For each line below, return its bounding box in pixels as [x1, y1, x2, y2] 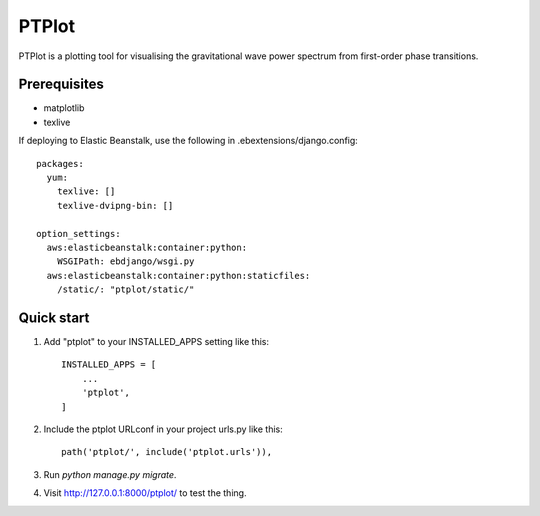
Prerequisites [18, 76, 104, 93]
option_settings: [36, 228, 121, 239]
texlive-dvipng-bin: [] [56, 200, 174, 211]
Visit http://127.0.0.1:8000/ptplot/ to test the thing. [43, 487, 247, 499]
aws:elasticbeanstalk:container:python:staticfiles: [46, 270, 311, 281]
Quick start [18, 309, 90, 326]
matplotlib [43, 102, 85, 114]
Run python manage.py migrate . [43, 468, 177, 480]
